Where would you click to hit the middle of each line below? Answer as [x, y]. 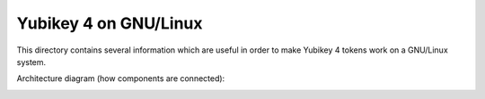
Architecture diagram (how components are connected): [121, 78]
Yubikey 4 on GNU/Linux [110, 23]
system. [31, 62]
